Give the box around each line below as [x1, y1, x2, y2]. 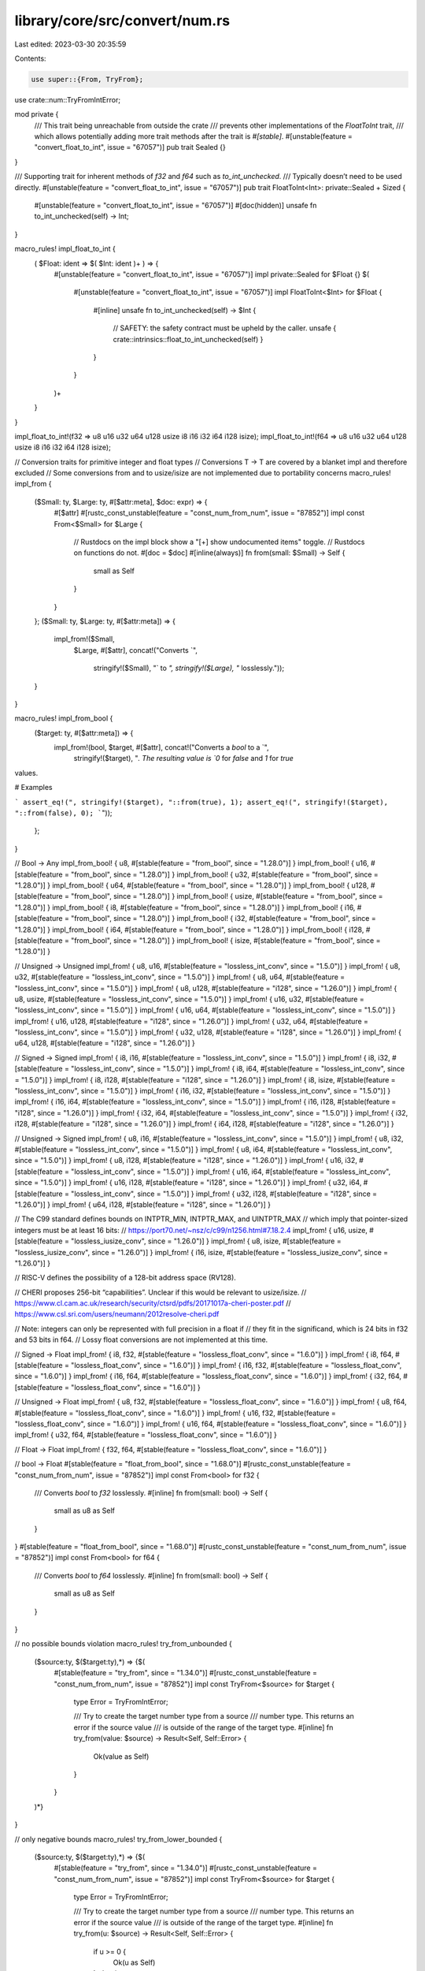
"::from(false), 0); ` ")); [14, 808, 113, 818]
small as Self [93, 566, 135, 576]
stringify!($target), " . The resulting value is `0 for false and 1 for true [73, 754, 294, 763]
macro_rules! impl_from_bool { [14, 714, 113, 723]
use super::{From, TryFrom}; [31, 75, 144, 84]
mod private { [14, 110, 59, 119]
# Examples [14, 783, 53, 792]
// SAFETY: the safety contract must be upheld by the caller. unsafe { [113, 323, 337, 333]
